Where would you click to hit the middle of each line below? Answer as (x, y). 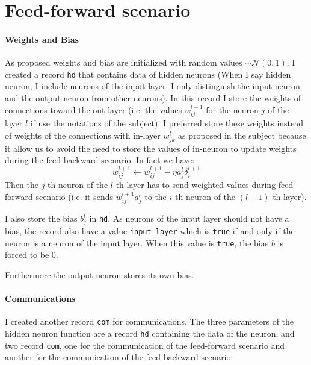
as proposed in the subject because (242, 135)
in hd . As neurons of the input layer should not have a (189, 218)
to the (155, 196)
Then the (22, 185)
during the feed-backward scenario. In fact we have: (100, 160)
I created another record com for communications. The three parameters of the (149, 321)
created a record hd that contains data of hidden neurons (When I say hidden (148, 74)
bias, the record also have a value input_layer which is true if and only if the (150, 230)
